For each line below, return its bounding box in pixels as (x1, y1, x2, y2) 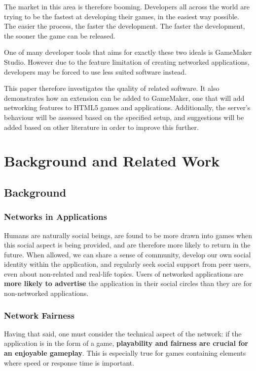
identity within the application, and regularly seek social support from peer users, (4, 259, 251, 269)
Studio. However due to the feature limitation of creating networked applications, (4, 56, 250, 67)
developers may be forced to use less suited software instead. (4, 66, 187, 77)
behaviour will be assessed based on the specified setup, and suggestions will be (4, 112, 244, 122)
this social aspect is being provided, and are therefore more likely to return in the (4, 240, 251, 250)
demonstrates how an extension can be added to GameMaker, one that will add (4, 92, 245, 103)
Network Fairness (4, 309, 74, 321)
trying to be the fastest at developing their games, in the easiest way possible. (4, 11, 239, 21)
